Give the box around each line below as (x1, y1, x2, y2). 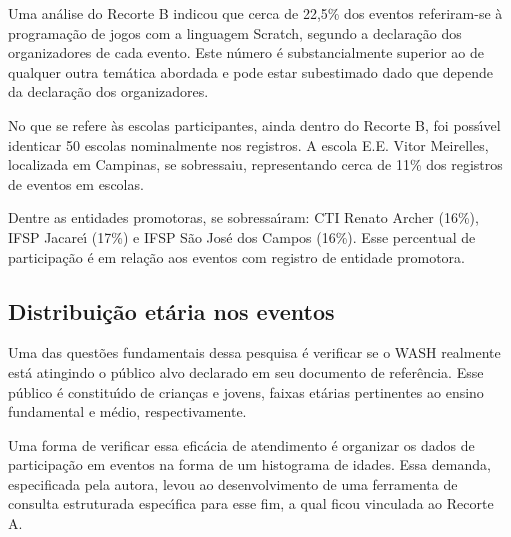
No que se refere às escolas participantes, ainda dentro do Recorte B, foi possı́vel (8, 114, 501, 135)
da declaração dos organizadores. (8, 81, 209, 102)
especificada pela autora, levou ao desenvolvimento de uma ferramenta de (8, 473, 458, 494)
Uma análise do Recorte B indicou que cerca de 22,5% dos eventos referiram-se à (8, 3, 503, 23)
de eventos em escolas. (8, 173, 144, 194)
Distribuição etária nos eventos (8, 295, 335, 326)
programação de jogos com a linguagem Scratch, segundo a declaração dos (8, 22, 462, 43)
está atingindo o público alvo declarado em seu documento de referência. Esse (8, 361, 484, 382)
